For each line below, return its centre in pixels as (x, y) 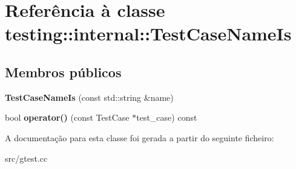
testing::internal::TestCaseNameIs (148, 33)
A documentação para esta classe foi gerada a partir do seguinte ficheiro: (140, 137)
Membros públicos (63, 72)
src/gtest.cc (26, 158)
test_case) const (167, 117)
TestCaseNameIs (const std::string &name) (89, 97)
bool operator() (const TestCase (67, 117)
